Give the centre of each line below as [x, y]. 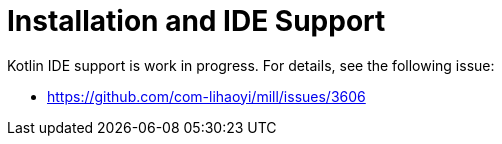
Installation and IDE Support [196, 21]
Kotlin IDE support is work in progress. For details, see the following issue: [251, 65]
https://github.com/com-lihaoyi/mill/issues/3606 [206, 96]
